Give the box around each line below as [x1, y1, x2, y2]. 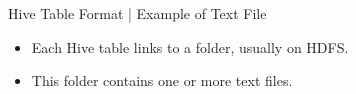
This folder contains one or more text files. [31, 70, 293, 91]
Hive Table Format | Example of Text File [8, 3, 267, 23]
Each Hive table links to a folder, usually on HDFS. [31, 36, 349, 57]
